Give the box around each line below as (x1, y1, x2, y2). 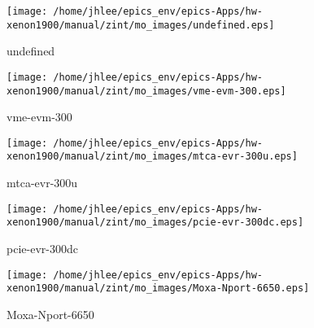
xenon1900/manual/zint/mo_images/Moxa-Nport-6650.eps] (7, 282, 310, 295)
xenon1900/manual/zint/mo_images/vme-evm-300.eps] (7, 85, 286, 97)
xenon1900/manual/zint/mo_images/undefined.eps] (7, 19, 275, 31)
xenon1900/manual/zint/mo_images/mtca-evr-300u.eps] (7, 151, 298, 163)
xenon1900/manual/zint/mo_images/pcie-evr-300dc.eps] (7, 216, 304, 229)
